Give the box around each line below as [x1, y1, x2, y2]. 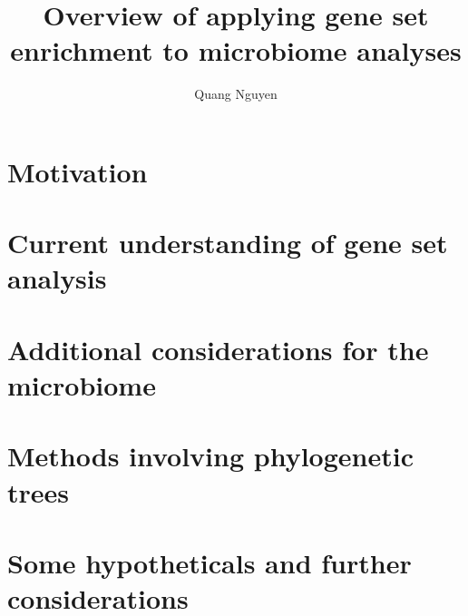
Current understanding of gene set [7, 224, 448, 261]
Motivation [7, 152, 148, 190]
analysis [7, 259, 107, 297]
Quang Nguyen [194, 84, 278, 103]
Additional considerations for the [7, 330, 429, 367]
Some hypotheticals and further [7, 543, 412, 581]
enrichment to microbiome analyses [10, 32, 462, 69]
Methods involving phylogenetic [7, 437, 414, 474]
